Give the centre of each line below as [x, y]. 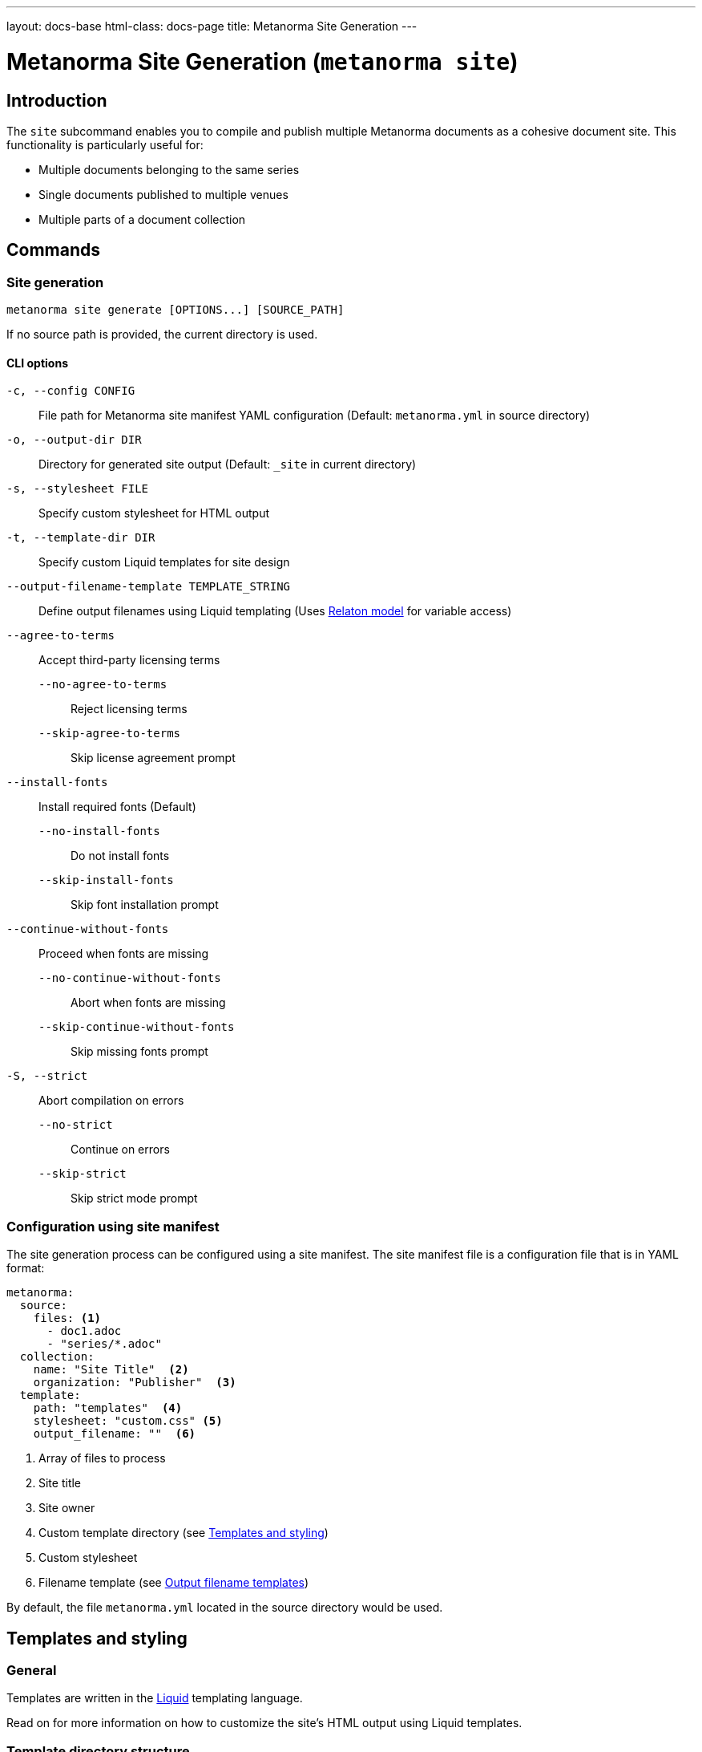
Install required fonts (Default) [117, 807]
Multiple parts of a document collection [142, 219]
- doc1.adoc [84, 1331]
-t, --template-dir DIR [81, 538]
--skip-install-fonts [106, 880]
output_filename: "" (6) [115, 1434]
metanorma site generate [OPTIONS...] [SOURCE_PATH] [175, 310]
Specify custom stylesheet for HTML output [154, 513]
